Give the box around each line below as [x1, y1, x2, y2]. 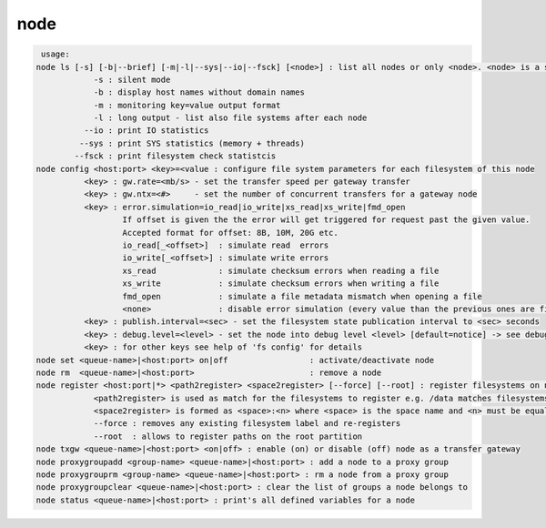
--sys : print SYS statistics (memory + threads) [78, 137, 305, 148]
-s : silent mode [93, 74, 171, 85]
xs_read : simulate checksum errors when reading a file [122, 265, 440, 276]
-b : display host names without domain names [93, 87, 305, 97]
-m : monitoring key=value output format [93, 100, 281, 110]
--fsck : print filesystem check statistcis [74, 151, 277, 161]
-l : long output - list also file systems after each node [93, 113, 368, 123]
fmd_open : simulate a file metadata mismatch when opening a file [122, 291, 482, 301]
